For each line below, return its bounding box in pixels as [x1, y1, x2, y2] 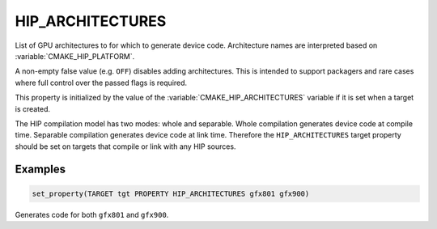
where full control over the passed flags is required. [15, 78, 188, 87]
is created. [15, 104, 51, 113]
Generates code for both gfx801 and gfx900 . [15, 210, 169, 219]
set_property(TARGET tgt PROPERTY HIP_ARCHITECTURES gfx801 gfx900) [32, 189, 310, 198]
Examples [15, 163, 66, 176]
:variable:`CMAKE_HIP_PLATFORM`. [15, 51, 135, 61]
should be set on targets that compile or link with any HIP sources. [15, 142, 236, 151]
